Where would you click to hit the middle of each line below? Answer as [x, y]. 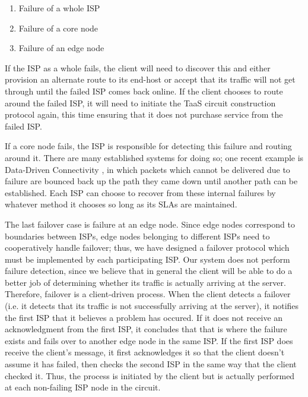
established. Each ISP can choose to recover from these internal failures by [140, 192]
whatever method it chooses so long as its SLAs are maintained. [121, 204]
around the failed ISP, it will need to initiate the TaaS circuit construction [140, 103]
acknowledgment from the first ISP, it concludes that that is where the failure [146, 329]
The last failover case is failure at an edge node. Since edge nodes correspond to [150, 224]
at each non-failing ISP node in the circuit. [83, 387]
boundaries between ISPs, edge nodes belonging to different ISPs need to [137, 236]
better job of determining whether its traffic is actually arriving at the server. [145, 282]
